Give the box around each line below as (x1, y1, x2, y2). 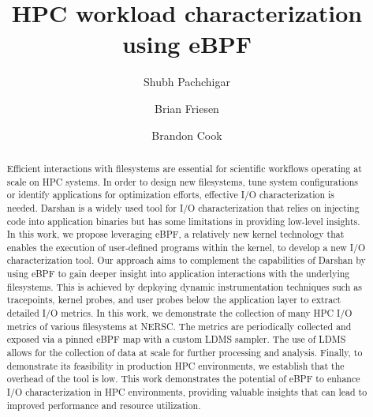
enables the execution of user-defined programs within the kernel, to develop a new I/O (6, 240, 366, 254)
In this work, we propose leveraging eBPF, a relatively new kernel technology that (6, 227, 345, 241)
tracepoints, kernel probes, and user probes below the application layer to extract (6, 293, 341, 306)
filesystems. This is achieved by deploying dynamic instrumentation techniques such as (6, 280, 362, 293)
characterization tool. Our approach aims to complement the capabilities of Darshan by (6, 254, 366, 267)
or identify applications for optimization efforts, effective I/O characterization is (6, 188, 335, 201)
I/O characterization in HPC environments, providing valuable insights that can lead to (6, 385, 367, 399)
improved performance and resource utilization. (6, 398, 201, 411)
